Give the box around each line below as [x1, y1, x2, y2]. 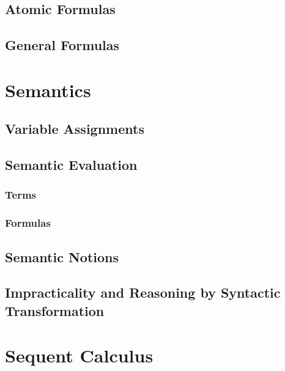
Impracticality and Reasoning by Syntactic [5, 283, 281, 302]
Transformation [5, 301, 105, 320]
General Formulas [5, 35, 120, 54]
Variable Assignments [5, 119, 144, 138]
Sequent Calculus [5, 343, 154, 368]
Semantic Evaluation [5, 155, 138, 174]
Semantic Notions [5, 247, 119, 266]
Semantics [5, 77, 91, 102]
